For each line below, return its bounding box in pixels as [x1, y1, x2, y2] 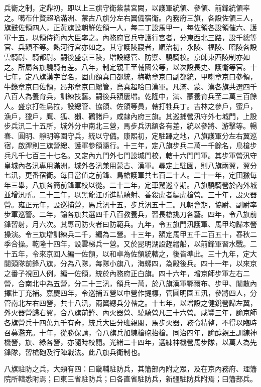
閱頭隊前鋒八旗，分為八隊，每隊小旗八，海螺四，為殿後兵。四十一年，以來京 [4, 258, 257, 269]
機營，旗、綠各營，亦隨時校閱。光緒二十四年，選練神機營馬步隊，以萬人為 [4, 337, 250, 347]
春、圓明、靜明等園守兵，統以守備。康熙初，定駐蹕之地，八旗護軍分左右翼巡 [4, 130, 257, 141]
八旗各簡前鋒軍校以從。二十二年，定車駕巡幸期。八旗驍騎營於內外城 [32, 179, 257, 190]
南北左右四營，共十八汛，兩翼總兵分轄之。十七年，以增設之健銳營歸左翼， [11, 297, 257, 308]
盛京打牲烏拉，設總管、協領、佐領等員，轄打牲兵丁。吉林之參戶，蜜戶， [18, 100, 257, 111]
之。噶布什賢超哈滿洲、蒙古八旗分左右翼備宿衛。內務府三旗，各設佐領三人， [4, 12, 257, 23]
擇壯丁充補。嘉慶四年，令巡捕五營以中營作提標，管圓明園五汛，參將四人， [4, 288, 250, 298]
